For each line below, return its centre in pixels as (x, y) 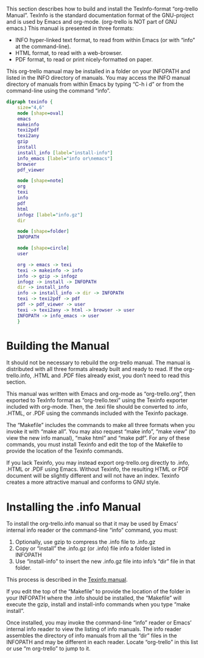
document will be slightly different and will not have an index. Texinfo (93, 476)
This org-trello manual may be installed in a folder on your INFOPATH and (98, 71)
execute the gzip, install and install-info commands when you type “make (98, 604)
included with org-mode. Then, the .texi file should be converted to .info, (97, 407)
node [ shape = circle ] (43, 248)
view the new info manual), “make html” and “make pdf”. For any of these (98, 438)
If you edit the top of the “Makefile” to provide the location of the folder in (98, 592)
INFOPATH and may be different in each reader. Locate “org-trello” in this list (102, 642)
